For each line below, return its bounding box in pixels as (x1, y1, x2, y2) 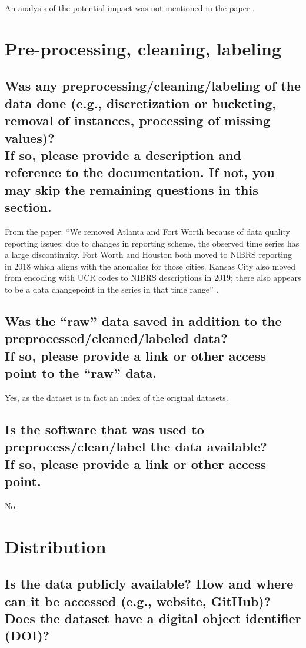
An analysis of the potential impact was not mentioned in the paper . (5, 2, 255, 14)
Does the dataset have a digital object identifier (5, 609, 301, 627)
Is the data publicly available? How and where (5, 574, 294, 593)
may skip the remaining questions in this (5, 180, 258, 198)
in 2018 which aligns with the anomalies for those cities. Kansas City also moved (5, 260, 296, 272)
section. (5, 198, 52, 216)
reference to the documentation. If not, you (5, 163, 275, 181)
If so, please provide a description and (5, 145, 242, 164)
